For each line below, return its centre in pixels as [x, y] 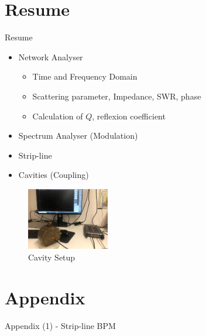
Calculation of [58, 116]
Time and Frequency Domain [85, 76]
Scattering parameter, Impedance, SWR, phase [117, 96]
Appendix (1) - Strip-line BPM [60, 325]
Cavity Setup [52, 257]
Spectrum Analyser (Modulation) [78, 136]
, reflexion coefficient [129, 116]
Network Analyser [51, 56]
